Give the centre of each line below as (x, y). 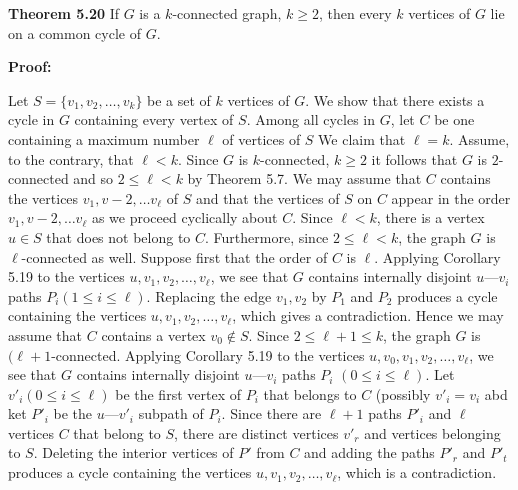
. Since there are (271, 413)
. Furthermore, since (267, 236)
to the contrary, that (71, 158)
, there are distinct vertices (256, 432)
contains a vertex (153, 334)
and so (93, 178)
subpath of (171, 413)
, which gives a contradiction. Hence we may (368, 315)
